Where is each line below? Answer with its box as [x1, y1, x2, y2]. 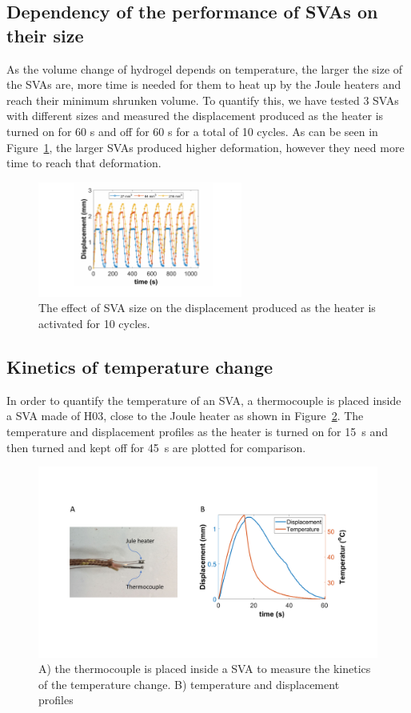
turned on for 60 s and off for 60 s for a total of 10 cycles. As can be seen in [6, 122, 378, 139]
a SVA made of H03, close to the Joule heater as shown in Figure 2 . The [6, 407, 364, 424]
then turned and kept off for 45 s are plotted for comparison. [6, 439, 306, 455]
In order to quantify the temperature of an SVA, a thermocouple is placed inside [6, 391, 401, 408]
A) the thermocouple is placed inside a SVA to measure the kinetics [38, 660, 371, 677]
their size [6, 22, 84, 47]
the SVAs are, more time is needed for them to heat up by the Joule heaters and [6, 76, 401, 93]
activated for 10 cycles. [38, 315, 150, 332]
